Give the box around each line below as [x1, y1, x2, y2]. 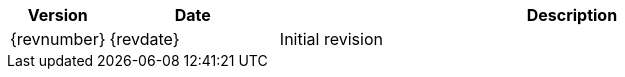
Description [526, 5, 618, 25]
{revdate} [109, 29, 180, 49]
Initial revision [279, 29, 383, 49]
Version [27, 5, 88, 25]
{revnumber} [10, 29, 106, 49]
